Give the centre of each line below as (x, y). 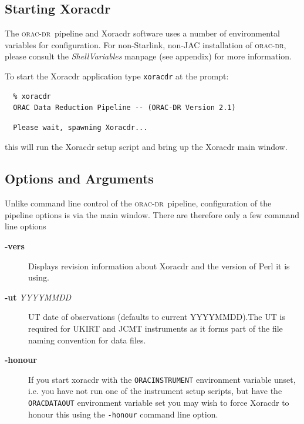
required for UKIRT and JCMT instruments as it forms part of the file (156, 328)
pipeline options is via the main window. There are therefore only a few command (152, 214)
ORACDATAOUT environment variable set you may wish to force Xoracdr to (159, 402)
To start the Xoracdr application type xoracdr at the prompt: (117, 76)
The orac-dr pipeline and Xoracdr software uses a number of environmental (142, 33)
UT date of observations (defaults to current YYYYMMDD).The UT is (157, 317)
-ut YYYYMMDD (38, 297)
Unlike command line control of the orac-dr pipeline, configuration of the (138, 203)
